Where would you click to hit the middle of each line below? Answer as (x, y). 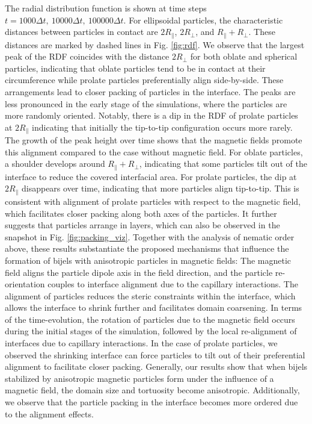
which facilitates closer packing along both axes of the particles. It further (141, 213)
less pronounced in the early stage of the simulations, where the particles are (146, 103)
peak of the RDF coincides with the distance (87, 56)
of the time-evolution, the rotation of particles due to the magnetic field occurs (150, 319)
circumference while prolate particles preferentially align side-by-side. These (144, 80)
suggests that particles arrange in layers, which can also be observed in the (142, 225)
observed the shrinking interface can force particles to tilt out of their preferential (155, 354)
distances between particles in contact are (81, 32)
